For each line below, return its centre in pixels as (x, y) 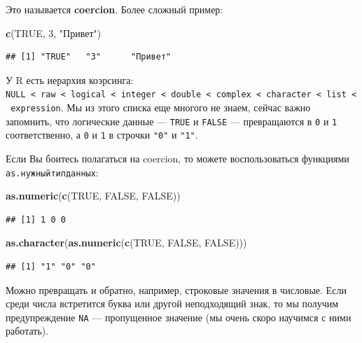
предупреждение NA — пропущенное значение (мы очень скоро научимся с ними (179, 317)
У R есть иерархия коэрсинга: (70, 79)
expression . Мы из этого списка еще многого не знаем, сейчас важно (161, 107)
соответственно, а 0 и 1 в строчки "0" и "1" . (102, 135)
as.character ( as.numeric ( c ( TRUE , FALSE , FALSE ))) (126, 243)
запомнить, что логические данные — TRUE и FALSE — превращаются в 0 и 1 (172, 121)
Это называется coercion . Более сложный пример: (114, 9)
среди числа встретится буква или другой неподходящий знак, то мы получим (172, 303)
